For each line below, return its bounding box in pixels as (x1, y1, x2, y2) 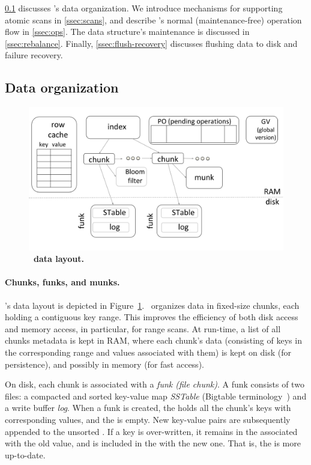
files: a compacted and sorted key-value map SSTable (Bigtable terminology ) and (5, 389, 307, 402)
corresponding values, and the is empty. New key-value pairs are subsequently (5, 413, 291, 425)
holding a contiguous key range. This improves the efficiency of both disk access (5, 311, 298, 323)
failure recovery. (5, 49, 63, 61)
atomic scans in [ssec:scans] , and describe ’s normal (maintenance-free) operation (5, 13, 302, 26)
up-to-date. (5, 448, 46, 461)
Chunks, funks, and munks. (5, 276, 120, 288)
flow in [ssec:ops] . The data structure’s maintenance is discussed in (5, 25, 250, 38)
